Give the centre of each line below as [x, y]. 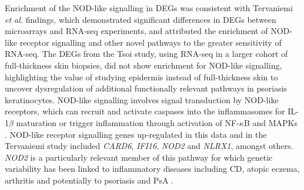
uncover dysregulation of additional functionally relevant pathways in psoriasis [146, 88]
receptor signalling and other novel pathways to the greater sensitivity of [151, 42]
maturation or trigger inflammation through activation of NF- [128, 122]
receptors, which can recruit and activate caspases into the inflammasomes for [145, 111]
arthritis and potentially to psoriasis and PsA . [89, 180]
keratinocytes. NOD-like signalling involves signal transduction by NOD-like [142, 99]
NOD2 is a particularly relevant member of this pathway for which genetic [139, 157]
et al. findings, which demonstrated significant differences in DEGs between [141, 19]
